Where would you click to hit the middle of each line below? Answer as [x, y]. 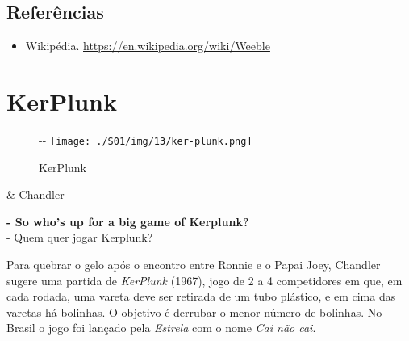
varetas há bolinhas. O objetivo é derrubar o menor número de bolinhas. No [194, 312]
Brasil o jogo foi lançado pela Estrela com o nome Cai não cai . [161, 328]
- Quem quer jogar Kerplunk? [80, 237]
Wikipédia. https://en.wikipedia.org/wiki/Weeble [148, 46]
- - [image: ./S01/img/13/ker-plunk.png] [146, 139]
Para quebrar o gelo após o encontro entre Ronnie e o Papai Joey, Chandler [194, 264]
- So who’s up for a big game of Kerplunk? [128, 221]
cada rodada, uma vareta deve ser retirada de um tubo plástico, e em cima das [201, 296]
